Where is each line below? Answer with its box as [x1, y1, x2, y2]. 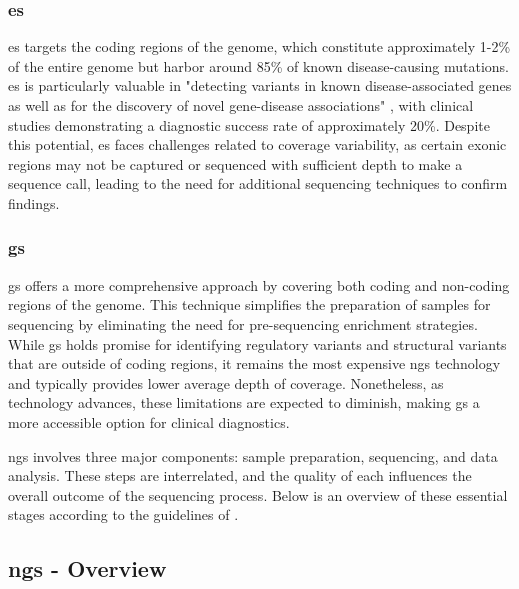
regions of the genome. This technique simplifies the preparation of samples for [8, 294, 491, 315]
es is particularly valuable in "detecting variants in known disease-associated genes [8, 75, 512, 96]
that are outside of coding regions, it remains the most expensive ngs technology [8, 353, 501, 374]
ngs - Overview [8, 553, 167, 584]
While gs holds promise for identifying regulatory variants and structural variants [8, 333, 507, 354]
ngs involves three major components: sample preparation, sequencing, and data [8, 445, 498, 466]
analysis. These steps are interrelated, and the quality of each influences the [8, 465, 472, 486]
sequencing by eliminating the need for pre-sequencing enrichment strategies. [8, 313, 478, 334]
